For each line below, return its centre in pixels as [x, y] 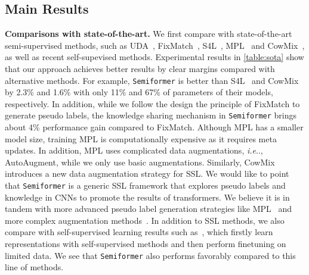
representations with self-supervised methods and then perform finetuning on [146, 244]
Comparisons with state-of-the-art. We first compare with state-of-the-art [149, 34]
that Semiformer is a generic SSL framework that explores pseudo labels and [145, 185]
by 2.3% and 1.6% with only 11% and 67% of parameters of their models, [139, 92]
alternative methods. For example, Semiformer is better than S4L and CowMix [152, 80]
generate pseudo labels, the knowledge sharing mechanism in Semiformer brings [151, 115]
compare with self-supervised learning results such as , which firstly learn [139, 232]
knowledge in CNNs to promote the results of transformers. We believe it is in [147, 197]
